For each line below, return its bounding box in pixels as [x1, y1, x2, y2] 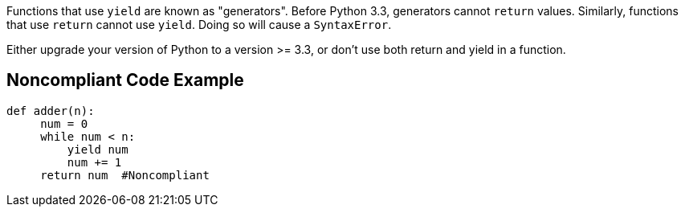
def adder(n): [6, 104, 95, 117]
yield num [67, 142, 128, 156]
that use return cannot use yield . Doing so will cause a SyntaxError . [6, 18, 392, 31]
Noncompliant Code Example [6, 70, 244, 91]
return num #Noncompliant [40, 168, 210, 182]
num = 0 [40, 117, 88, 130]
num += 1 [67, 155, 122, 169]
